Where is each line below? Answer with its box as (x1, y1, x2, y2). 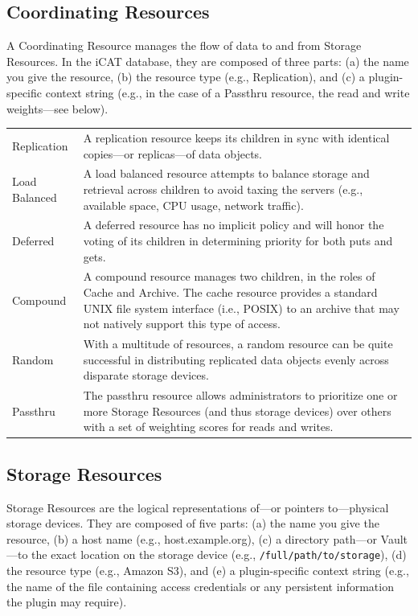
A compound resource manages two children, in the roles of (83, 268, 375, 285)
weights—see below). (6, 100, 109, 117)
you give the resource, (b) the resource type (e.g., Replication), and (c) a (6, 68, 365, 85)
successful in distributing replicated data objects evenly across (83, 351, 389, 368)
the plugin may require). (6, 593, 127, 610)
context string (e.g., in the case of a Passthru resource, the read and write (45, 84, 410, 101)
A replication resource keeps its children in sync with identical (83, 129, 390, 146)
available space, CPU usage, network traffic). (83, 196, 304, 213)
